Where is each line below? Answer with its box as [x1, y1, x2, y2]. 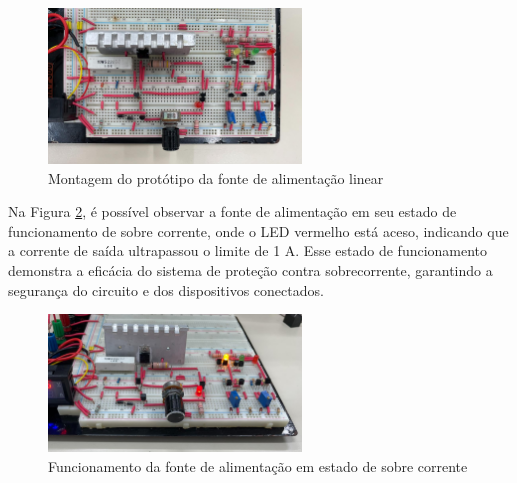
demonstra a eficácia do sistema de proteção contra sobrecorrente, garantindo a [8, 259, 493, 280]
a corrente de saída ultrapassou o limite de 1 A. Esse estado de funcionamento [8, 240, 488, 261]
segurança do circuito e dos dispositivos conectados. [8, 279, 324, 300]
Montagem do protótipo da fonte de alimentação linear [48, 167, 384, 188]
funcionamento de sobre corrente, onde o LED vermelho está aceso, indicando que [8, 220, 509, 241]
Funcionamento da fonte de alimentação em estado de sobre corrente [48, 455, 468, 476]
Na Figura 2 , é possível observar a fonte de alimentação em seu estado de [8, 201, 457, 222]
